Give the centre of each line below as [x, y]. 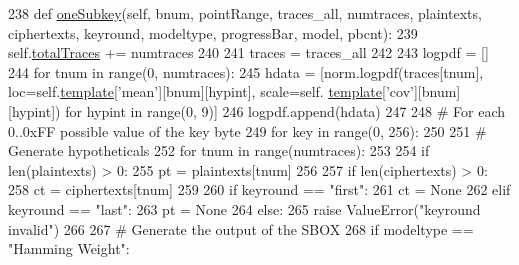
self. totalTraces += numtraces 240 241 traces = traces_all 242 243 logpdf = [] [248, 52]
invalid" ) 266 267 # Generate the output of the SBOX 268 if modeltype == [241, 228]
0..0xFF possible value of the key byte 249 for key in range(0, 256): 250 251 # [247, 130]
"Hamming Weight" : [69, 248]
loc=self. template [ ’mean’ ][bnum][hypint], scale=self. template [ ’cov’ [211, 91]
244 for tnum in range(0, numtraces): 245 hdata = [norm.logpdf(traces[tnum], [246, 71]
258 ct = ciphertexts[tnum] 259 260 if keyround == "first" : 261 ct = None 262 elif [259, 189]
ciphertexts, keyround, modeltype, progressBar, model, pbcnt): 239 [213, 32]
